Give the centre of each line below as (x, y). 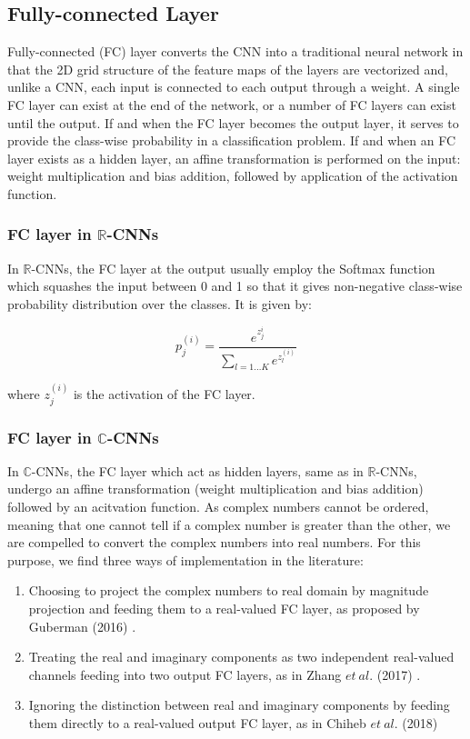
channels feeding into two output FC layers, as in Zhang (185, 674)
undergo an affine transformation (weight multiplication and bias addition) (215, 489)
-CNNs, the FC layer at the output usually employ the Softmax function (233, 268)
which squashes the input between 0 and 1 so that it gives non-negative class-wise (235, 286)
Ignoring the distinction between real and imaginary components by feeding (239, 705)
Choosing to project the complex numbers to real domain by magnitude (229, 590)
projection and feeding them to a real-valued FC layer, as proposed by (224, 608)
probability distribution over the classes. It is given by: (160, 303)
